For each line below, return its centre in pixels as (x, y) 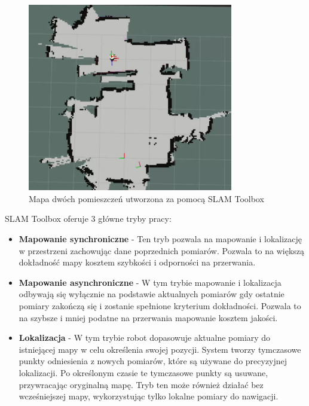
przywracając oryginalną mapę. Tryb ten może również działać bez (141, 384)
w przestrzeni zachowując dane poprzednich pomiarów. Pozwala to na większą (162, 250)
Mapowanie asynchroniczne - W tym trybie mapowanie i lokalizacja (150, 282)
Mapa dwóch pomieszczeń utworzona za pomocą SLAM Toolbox (146, 198)
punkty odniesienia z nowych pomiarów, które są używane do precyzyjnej (153, 361)
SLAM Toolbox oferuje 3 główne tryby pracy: (88, 219)
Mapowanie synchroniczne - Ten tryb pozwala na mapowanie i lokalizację (160, 238)
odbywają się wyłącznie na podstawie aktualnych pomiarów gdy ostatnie (152, 294)
